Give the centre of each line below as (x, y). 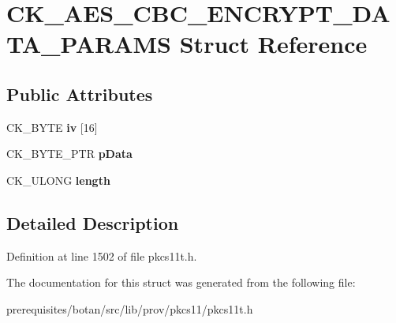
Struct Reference (273, 44)
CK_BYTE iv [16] (52, 127)
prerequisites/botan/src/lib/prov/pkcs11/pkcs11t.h (130, 308)
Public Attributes (80, 94)
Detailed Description (93, 222)
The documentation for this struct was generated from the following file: (181, 282)
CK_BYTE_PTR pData (69, 154)
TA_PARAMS (89, 44)
